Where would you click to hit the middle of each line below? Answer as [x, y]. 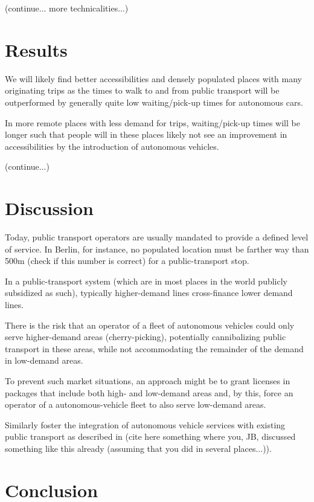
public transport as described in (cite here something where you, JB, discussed [150, 436]
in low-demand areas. [44, 360]
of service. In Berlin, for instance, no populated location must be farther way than [157, 249]
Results [36, 49]
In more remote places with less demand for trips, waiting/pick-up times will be [152, 122]
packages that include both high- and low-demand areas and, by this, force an [149, 392]
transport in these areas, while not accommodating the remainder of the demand [154, 348]
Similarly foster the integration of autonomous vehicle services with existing [145, 424]
